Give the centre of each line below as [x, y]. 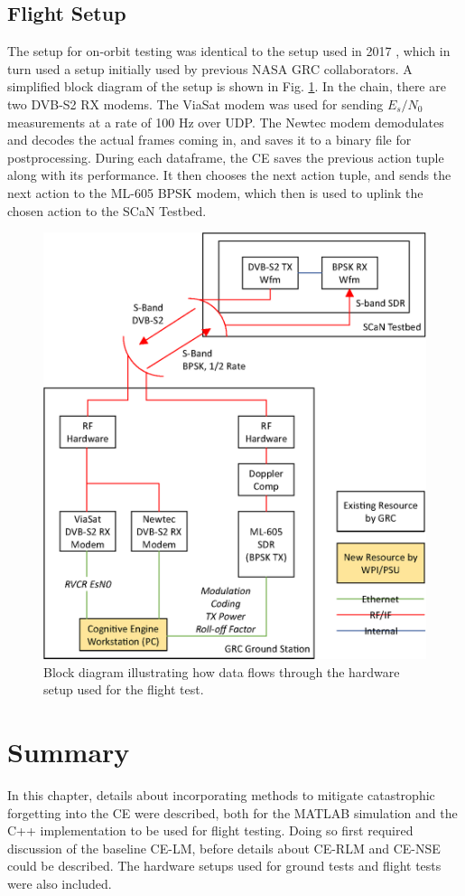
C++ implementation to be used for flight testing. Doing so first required [210, 830]
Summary [69, 752]
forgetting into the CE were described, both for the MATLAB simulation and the [232, 812]
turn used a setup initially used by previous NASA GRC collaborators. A [210, 68]
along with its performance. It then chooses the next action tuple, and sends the [229, 175]
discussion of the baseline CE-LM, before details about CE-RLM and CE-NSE [224, 848]
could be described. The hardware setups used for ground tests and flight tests [224, 866]
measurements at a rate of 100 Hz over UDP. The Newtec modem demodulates [226, 122]
